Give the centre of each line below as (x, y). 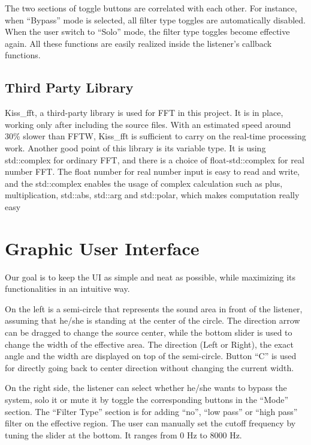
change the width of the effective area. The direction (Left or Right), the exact (149, 344)
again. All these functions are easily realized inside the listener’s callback (138, 43)
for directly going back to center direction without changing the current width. (150, 367)
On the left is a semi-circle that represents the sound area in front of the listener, (154, 308)
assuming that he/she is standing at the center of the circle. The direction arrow (153, 320)
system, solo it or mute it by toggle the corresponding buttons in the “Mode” (147, 399)
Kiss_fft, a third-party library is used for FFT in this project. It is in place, (144, 113)
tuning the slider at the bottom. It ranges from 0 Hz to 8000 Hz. (123, 434)
